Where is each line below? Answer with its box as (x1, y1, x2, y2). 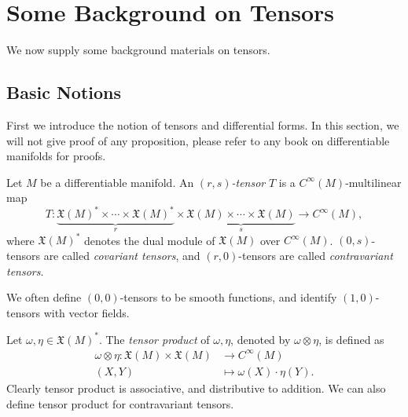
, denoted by (230, 331, 291, 347)
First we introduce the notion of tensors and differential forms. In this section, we (6, 116, 399, 133)
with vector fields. (43, 304, 130, 320)
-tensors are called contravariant (238, 247, 393, 263)
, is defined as (318, 331, 384, 347)
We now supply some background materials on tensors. (6, 42, 270, 58)
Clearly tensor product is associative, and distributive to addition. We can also (6, 379, 386, 396)
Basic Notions (6, 80, 122, 104)
